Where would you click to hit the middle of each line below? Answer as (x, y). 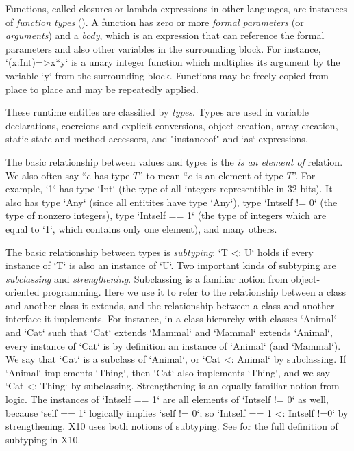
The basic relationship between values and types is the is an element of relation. (174, 161)
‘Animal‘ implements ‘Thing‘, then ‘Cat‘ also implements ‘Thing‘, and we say (168, 372)
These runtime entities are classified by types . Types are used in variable (157, 112)
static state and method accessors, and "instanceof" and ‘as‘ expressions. (157, 139)
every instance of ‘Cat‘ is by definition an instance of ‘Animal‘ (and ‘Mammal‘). (173, 345)
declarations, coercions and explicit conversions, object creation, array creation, (172, 125)
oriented (23, 292)
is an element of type (239, 175)
